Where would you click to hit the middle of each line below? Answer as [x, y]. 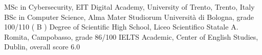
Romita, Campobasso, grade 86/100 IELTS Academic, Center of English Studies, [131, 36]
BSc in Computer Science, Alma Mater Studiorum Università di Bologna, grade [129, 17]
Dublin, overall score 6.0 [42, 47]
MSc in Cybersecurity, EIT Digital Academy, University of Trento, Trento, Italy [129, 7]
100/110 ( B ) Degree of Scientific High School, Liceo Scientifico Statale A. [121, 27]
